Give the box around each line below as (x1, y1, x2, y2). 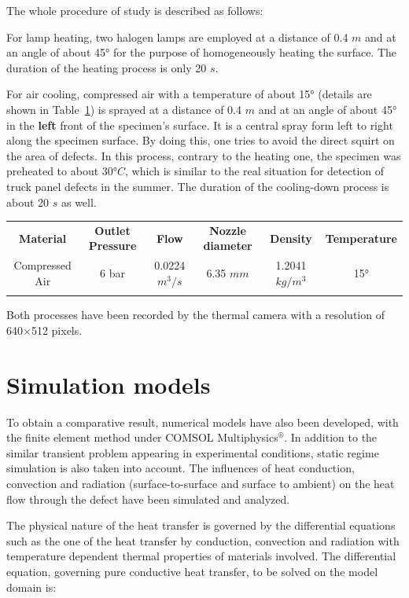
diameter (203, 237, 252, 254)
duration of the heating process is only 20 (6, 59, 207, 75)
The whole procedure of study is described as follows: (6, 2, 263, 18)
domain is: (6, 578, 57, 595)
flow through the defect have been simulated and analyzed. (6, 490, 290, 507)
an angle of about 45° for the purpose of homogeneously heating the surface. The (6, 44, 397, 61)
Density (270, 229, 312, 246)
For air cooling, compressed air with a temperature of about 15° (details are (6, 86, 372, 102)
